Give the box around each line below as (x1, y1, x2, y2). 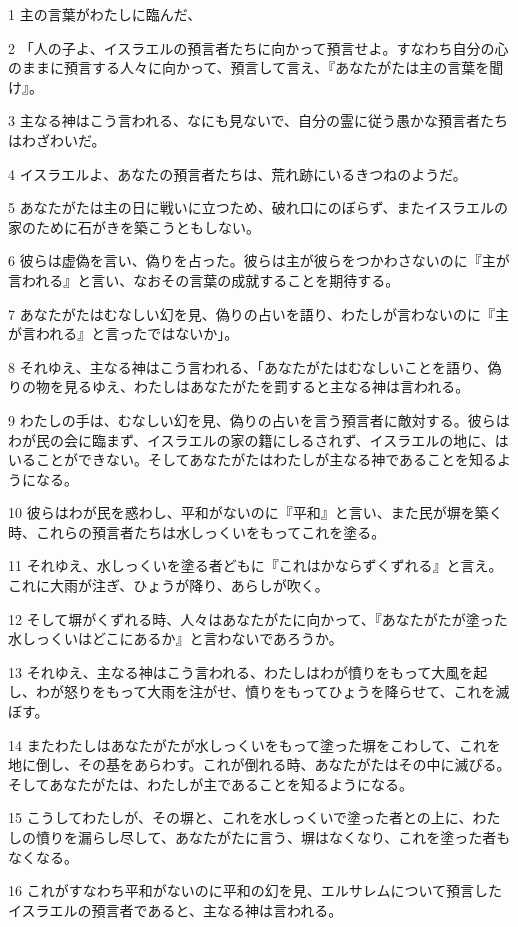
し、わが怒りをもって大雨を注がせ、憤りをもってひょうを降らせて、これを (8, 681, 496, 702)
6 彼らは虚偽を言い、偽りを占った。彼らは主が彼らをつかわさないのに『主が (8, 250, 510, 271)
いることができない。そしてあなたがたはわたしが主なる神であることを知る (8, 449, 498, 470)
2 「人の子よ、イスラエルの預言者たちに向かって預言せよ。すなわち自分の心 (8, 37, 509, 58)
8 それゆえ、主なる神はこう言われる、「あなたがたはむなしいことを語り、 (8, 356, 488, 377)
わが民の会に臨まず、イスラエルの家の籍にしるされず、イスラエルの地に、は (8, 429, 509, 450)
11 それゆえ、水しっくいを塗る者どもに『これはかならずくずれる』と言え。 (8, 555, 503, 576)
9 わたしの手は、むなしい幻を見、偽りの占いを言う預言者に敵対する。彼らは (8, 409, 510, 430)
